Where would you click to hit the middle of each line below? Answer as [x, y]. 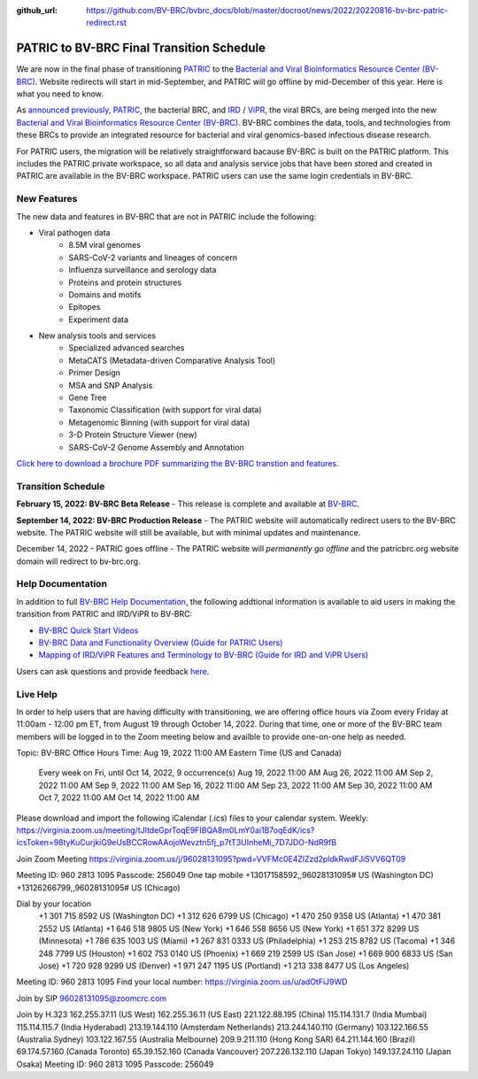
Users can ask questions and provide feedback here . [113, 671]
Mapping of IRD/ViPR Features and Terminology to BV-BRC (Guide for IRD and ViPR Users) [204, 655]
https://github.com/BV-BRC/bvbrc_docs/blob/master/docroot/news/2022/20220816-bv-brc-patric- [267, 10]
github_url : [37, 10]
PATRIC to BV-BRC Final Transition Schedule [141, 48]
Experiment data [98, 320]
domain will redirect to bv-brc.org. [78, 561]
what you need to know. [60, 94]
